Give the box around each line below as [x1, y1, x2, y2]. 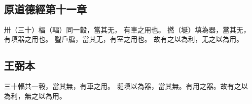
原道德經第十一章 [4, 1, 87, 16]
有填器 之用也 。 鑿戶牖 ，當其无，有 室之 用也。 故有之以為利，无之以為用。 [4, 34, 244, 44]
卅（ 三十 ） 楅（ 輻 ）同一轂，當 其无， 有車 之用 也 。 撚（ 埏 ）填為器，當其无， [4, 24, 251, 34]
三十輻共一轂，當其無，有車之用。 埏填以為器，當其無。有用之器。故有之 [4, 80, 241, 91]
